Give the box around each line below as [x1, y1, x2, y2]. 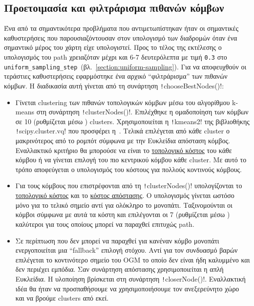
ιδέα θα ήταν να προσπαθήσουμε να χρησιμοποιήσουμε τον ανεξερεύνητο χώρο [15, 283, 239, 293]
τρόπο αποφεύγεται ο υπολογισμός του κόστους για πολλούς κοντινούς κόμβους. [15, 164, 242, 174]
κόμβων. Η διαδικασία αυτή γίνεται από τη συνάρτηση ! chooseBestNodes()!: [4, 80, 224, 90]
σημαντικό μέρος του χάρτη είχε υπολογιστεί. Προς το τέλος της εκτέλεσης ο [4, 42, 222, 52]
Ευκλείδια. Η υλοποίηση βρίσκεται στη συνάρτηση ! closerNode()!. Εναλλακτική [15, 273, 246, 284]
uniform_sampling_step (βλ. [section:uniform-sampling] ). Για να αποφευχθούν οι [4, 61, 247, 71]
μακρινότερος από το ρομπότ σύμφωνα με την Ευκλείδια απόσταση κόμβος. [15, 135, 230, 146]
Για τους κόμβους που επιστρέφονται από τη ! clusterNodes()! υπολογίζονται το [15, 180, 242, 191]
